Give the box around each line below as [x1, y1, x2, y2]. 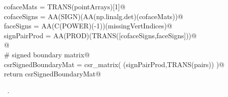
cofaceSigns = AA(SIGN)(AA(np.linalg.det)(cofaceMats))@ [4, 11, 183, 21]
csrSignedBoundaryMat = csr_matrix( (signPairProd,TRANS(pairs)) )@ [4, 59, 225, 69]
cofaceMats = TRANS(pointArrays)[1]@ [4, 1, 126, 11]
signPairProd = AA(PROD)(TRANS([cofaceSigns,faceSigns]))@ [4, 30, 197, 40]
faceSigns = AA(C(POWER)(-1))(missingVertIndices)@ [4, 21, 172, 31]
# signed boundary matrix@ [4, 49, 90, 59]
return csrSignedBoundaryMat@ [4, 69, 101, 79]
